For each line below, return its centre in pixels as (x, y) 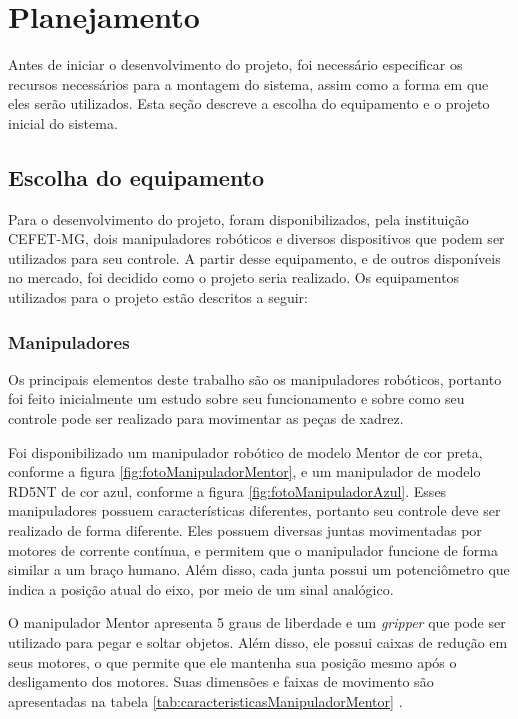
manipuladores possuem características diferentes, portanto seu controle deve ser (254, 510)
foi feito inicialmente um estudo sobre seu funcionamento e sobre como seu (236, 398)
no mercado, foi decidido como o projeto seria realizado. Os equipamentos (234, 277)
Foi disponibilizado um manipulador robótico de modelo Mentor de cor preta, (245, 451)
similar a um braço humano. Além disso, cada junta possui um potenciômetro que (259, 569)
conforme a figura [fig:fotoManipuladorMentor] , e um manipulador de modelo (244, 471)
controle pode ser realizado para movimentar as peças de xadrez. (206, 418)
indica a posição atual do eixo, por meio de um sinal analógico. (201, 588)
